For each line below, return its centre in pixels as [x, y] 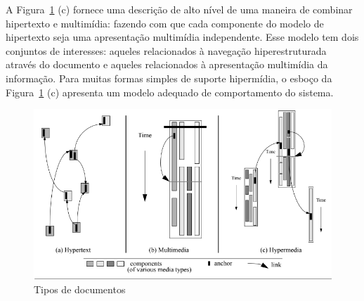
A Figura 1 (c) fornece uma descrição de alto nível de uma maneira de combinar [179, 9]
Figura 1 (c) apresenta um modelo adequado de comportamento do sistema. [170, 92]
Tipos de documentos [80, 289]
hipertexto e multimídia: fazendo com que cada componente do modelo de [165, 23]
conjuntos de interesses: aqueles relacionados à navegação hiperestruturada [166, 50]
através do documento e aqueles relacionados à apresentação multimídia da [167, 64]
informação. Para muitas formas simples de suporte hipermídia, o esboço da [169, 78]
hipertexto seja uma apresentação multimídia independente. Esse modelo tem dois [182, 37]
